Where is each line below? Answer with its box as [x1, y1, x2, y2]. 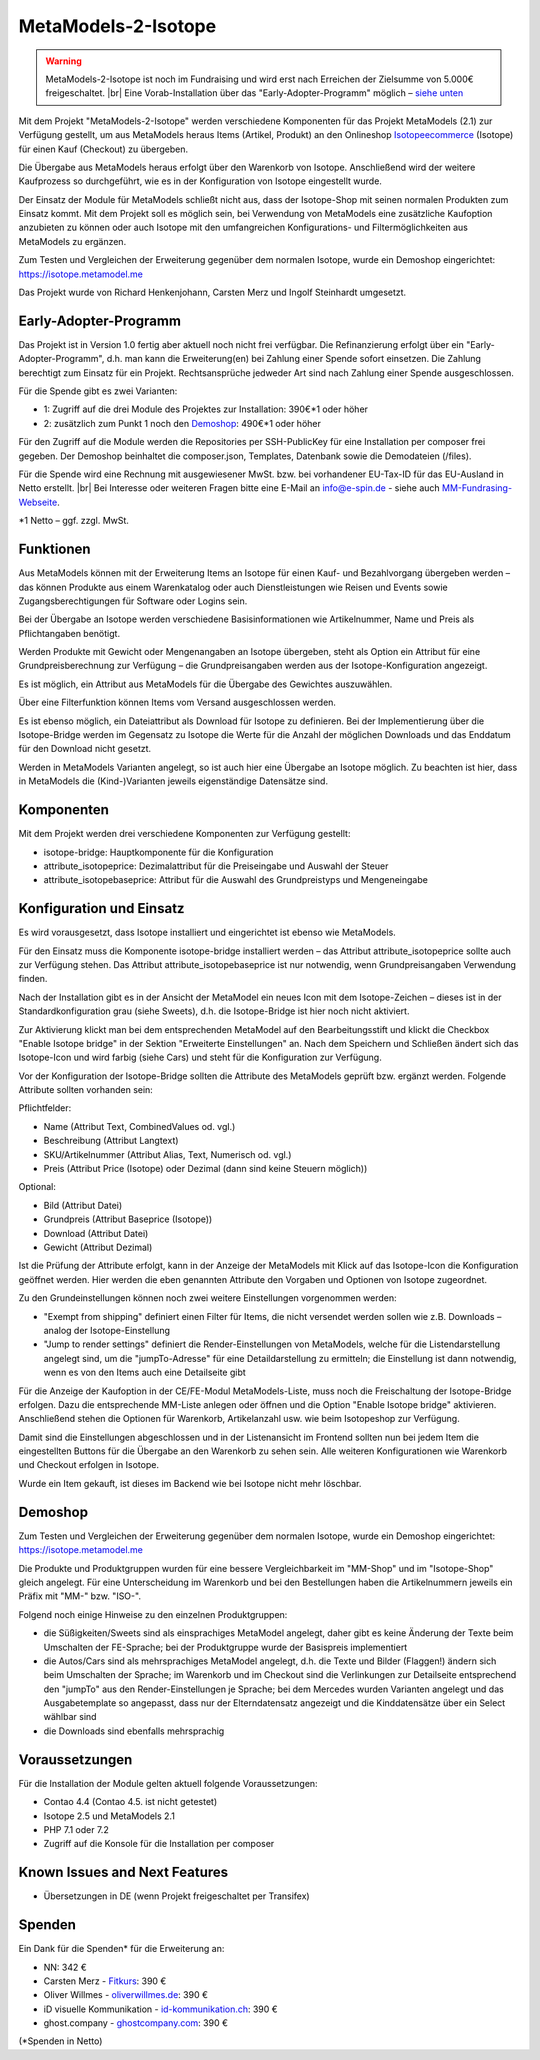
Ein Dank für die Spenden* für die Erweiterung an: [18, 1943, 225, 1955]
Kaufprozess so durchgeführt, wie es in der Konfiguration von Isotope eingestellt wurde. [18, 175, 382, 187]
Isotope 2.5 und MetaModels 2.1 [43, 1810, 175, 1822]
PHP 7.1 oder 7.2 [43, 1823, 109, 1835]
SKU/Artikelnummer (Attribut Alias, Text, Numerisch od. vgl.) [43, 1148, 292, 1160]
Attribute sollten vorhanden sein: [18, 1084, 154, 1096]
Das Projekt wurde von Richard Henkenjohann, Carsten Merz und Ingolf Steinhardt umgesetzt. [18, 286, 407, 299]
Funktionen [18, 541, 91, 558]
